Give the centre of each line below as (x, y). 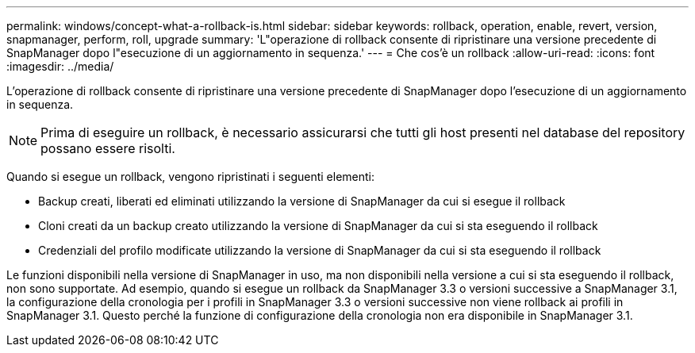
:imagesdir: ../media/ (60, 66)
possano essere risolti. (108, 148)
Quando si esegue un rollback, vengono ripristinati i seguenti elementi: (191, 176)
